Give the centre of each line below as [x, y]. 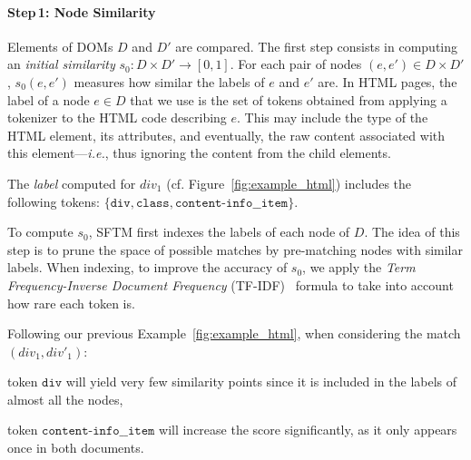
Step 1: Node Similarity [82, 11]
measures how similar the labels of [169, 81]
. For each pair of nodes [296, 64]
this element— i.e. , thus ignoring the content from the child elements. [199, 153]
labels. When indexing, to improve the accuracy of [147, 267]
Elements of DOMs [60, 46]
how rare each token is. [71, 303]
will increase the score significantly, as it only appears [308, 430]
